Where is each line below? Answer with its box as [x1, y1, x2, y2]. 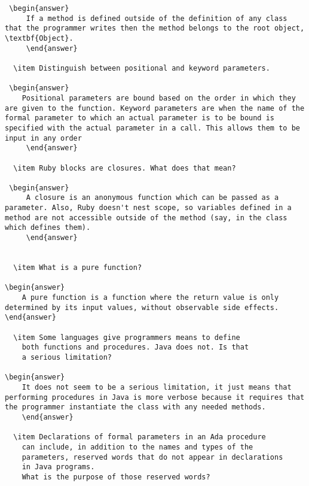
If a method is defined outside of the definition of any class [26, 14, 287, 23]
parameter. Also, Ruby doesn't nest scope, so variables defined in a [5, 203, 292, 212]
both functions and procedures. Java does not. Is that [22, 343, 249, 352]
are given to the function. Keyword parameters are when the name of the [5, 104, 305, 113]
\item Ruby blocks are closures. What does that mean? [13, 163, 236, 172]
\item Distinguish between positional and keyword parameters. [13, 63, 270, 72]
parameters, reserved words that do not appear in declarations [22, 452, 283, 461]
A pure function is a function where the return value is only [22, 293, 279, 302]
